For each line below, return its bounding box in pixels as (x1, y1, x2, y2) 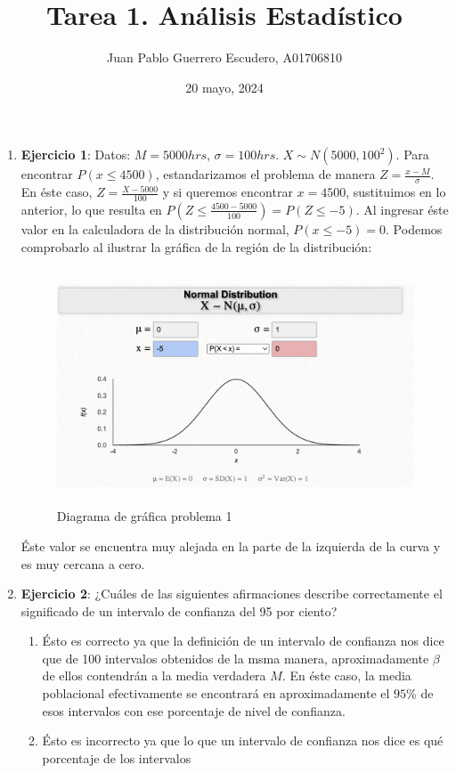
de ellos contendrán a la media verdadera (42, 666, 266, 685)
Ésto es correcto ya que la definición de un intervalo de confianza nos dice (42, 631, 444, 650)
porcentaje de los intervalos (42, 748, 191, 767)
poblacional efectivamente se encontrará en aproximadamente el (42, 684, 390, 703)
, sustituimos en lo (346, 183, 446, 201)
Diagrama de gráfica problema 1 (56, 507, 232, 525)
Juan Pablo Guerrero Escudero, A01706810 (107, 48, 342, 67)
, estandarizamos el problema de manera (155, 165, 376, 183)
